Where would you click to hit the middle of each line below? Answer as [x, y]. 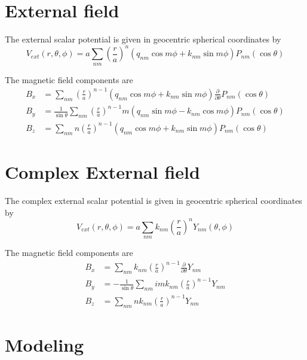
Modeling [44, 344]
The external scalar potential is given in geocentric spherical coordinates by [143, 39]
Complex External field [102, 171]
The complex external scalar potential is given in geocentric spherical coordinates [153, 200]
